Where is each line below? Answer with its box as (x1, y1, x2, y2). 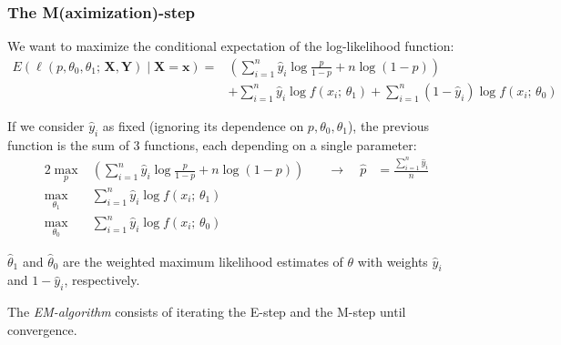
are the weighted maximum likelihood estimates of (63, 251, 343, 270)
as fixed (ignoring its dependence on (102, 116, 304, 135)
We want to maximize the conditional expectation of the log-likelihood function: (7, 36, 454, 56)
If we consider (7, 116, 85, 135)
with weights (357, 251, 428, 270)
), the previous (347, 116, 430, 135)
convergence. (7, 320, 77, 339)
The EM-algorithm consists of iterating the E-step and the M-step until (7, 302, 406, 321)
